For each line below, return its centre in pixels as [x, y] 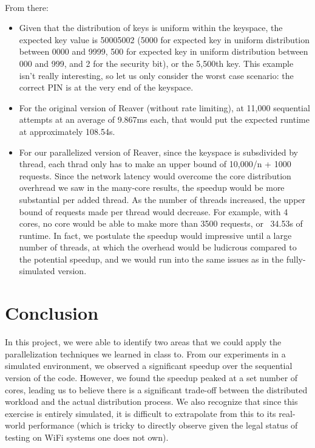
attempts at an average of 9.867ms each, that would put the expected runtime [164, 119]
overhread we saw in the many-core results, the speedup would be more [152, 188]
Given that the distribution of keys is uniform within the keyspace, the [151, 28]
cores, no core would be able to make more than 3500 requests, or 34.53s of [161, 223]
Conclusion [52, 313]
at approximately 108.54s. [67, 131]
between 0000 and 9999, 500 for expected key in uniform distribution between [164, 51]
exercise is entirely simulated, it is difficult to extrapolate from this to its [141, 413]
